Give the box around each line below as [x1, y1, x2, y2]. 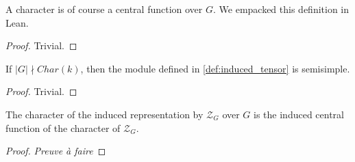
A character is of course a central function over [5, 2, 203, 16]
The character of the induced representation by [5, 107, 204, 121]
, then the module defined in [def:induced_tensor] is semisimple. [80, 61, 350, 75]
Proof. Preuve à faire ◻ [5, 144, 106, 158]
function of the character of [5, 120, 121, 135]
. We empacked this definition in [213, 2, 350, 16]
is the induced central [254, 107, 344, 121]
